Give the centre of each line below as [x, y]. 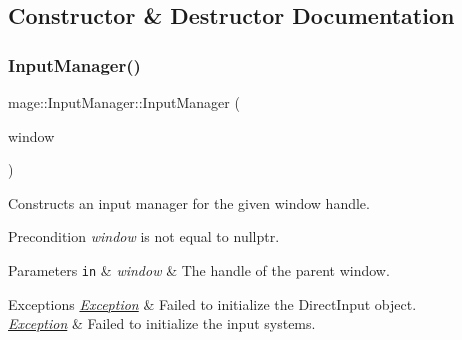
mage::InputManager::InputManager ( [124, 102]
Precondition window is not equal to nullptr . [144, 236]
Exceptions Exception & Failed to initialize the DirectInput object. [212, 303]
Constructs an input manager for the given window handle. [189, 202]
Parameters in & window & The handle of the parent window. [199, 269]
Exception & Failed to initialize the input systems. [162, 323]
